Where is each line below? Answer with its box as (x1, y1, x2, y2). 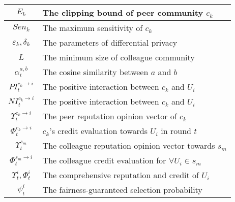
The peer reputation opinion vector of (42, 110, 177, 122)
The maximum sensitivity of (42, 22, 143, 33)
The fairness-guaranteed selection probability (42, 184, 202, 195)
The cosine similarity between (42, 66, 149, 78)
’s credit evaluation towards (49, 125, 148, 137)
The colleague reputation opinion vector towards (42, 140, 215, 151)
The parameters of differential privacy (42, 37, 178, 48)
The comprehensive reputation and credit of (42, 169, 199, 181)
